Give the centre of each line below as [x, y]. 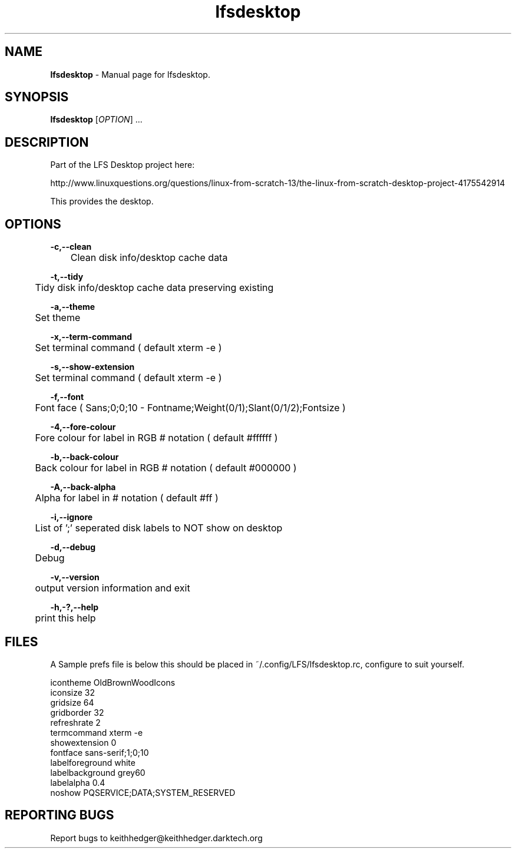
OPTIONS [33, 224]
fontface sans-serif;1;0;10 [100, 752]
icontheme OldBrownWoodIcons [113, 682]
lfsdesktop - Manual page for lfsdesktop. [130, 74]
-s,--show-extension [92, 367]
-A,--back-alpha [83, 487]
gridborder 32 [77, 712]
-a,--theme [73, 307]
